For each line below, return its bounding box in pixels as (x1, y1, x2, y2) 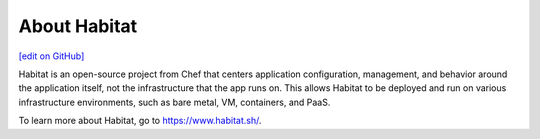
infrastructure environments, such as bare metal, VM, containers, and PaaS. (18, 96, 331, 108)
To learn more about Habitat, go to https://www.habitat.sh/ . (18, 115, 262, 127)
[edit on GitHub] (18, 50, 85, 62)
